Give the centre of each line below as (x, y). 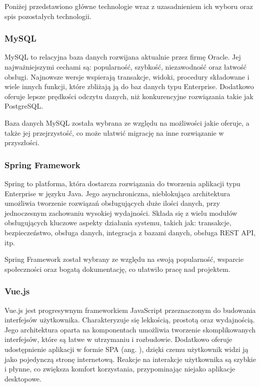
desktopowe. (23, 378)
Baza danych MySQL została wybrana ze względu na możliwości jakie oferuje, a (127, 122)
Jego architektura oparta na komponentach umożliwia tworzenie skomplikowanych (130, 329)
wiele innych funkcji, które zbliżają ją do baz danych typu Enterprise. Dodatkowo (129, 86)
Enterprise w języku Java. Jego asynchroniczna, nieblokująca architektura (117, 193)
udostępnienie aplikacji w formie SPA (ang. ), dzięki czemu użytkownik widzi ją (126, 349)
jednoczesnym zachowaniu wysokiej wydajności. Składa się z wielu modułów (121, 213)
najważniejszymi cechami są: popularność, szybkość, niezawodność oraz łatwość (125, 67)
